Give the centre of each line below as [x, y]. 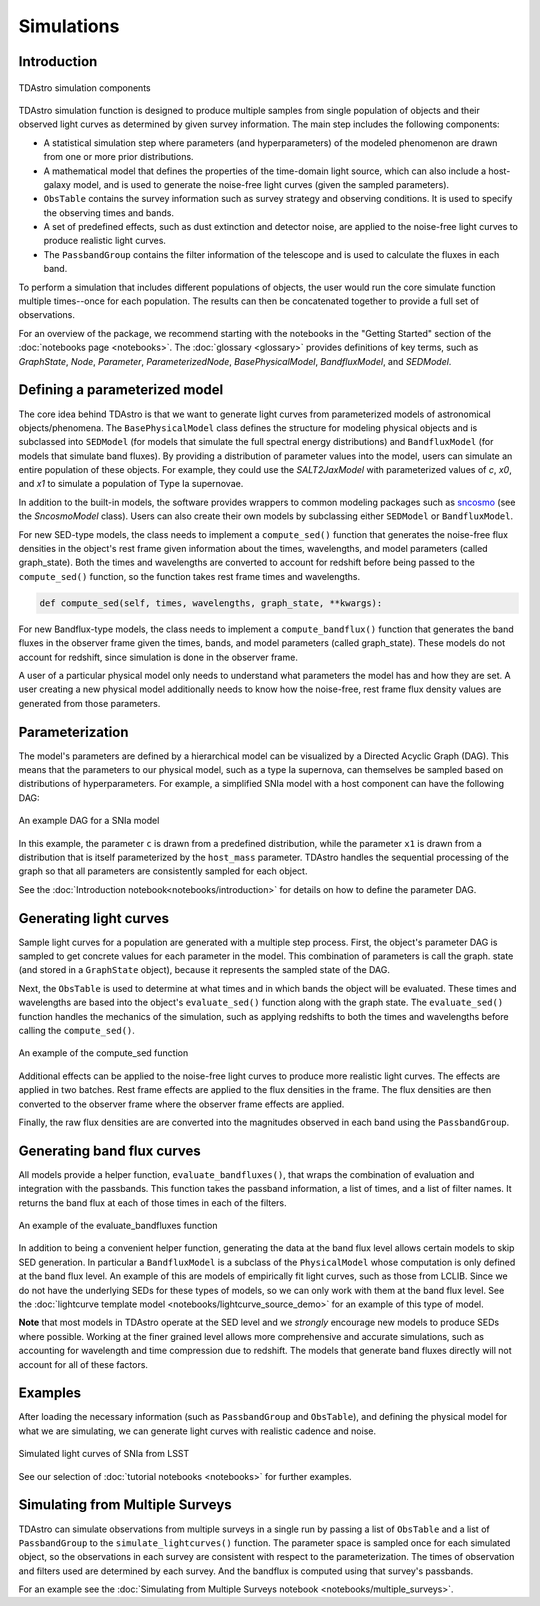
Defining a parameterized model [121, 390]
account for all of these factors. [83, 1364]
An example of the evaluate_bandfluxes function [118, 1226]
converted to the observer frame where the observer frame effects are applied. [181, 1104]
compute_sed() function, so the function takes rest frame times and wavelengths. [189, 576]
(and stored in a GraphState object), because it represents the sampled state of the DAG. [204, 970]
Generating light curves [94, 918]
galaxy [57, 184]
